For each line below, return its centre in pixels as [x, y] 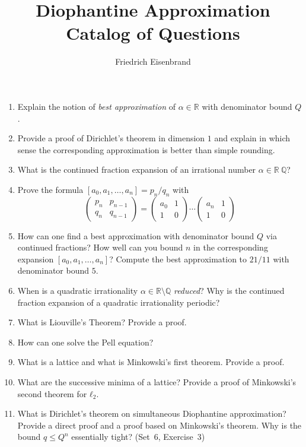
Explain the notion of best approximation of [97, 106]
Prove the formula [50, 189]
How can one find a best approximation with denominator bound [136, 235]
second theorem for [52, 393]
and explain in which [252, 138]
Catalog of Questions [153, 33]
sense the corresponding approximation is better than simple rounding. [146, 149]
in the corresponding [231, 247]
